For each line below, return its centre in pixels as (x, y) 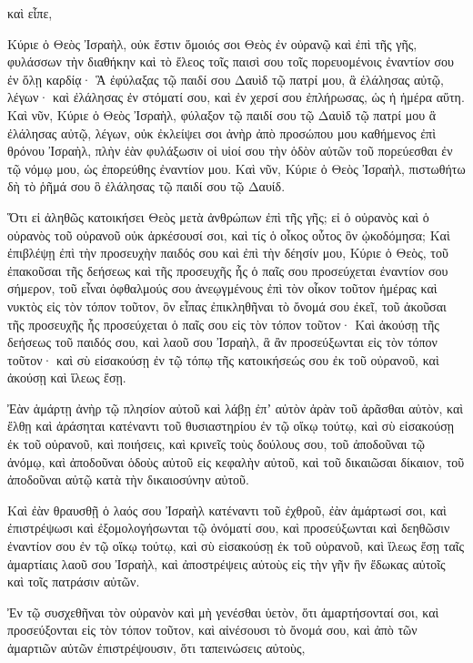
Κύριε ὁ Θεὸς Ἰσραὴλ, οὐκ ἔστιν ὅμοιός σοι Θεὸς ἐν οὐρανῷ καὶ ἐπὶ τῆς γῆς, (212, 43)
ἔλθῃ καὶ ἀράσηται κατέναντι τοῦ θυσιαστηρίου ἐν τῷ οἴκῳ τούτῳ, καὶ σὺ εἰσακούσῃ (231, 426)
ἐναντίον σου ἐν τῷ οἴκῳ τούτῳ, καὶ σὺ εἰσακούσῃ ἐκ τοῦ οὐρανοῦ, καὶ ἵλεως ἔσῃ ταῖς (236, 546)
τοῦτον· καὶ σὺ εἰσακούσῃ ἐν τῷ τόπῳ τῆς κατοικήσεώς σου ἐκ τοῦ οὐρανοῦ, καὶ (223, 359)
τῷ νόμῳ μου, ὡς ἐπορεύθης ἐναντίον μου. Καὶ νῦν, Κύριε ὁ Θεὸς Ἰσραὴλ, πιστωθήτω (236, 168)
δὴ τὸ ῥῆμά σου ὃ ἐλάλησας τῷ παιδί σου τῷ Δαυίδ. (146, 186)
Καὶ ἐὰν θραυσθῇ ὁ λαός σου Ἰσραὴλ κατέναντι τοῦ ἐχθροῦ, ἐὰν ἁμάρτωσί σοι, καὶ (227, 510)
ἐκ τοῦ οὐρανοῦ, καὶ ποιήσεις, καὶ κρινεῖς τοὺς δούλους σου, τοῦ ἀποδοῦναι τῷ (216, 444)
